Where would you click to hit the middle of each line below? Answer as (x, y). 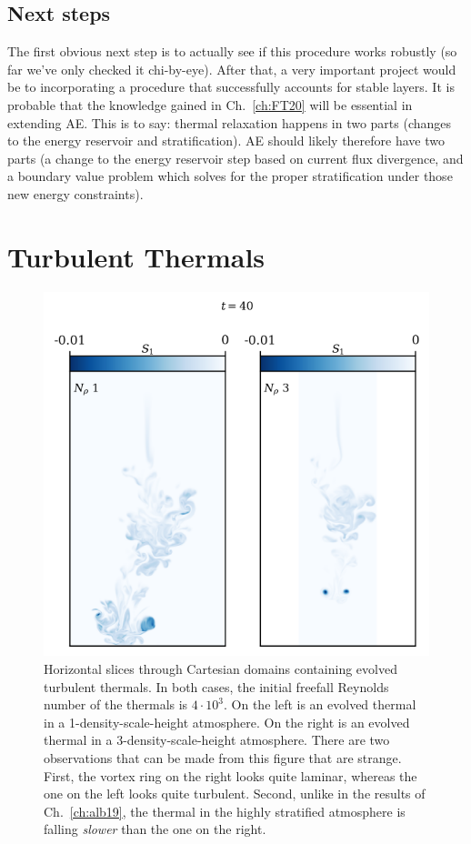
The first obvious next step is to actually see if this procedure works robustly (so (232, 51)
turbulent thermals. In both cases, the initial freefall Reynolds (216, 686)
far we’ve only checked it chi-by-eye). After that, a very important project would (232, 69)
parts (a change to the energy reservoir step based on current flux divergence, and (235, 158)
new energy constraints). (75, 193)
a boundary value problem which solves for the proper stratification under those (230, 176)
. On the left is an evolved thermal (320, 704)
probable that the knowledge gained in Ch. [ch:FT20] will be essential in (210, 104)
